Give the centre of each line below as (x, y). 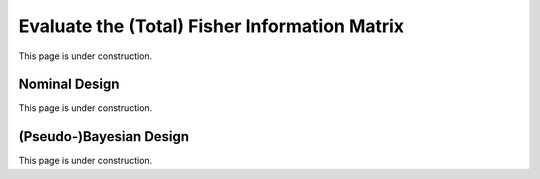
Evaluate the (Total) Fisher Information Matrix (211, 26)
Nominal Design (69, 84)
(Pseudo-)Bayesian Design (104, 136)
